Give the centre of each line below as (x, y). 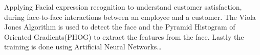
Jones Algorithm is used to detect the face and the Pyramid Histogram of (120, 27)
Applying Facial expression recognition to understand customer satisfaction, (123, 7)
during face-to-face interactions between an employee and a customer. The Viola (130, 17)
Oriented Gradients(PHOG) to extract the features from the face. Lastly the (124, 36)
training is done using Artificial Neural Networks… (83, 47)
